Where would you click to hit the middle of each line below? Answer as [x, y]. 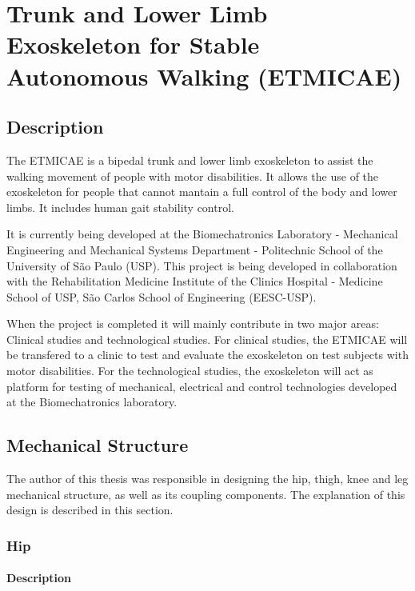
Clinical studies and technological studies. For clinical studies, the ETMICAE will [207, 339]
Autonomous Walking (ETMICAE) [204, 76]
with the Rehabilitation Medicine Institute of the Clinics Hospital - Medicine [195, 281]
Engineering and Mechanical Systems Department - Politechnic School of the [195, 249]
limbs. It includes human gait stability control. [120, 207]
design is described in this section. [90, 510]
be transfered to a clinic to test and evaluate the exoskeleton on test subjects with [207, 355]
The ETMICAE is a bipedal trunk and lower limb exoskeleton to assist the [190, 160]
